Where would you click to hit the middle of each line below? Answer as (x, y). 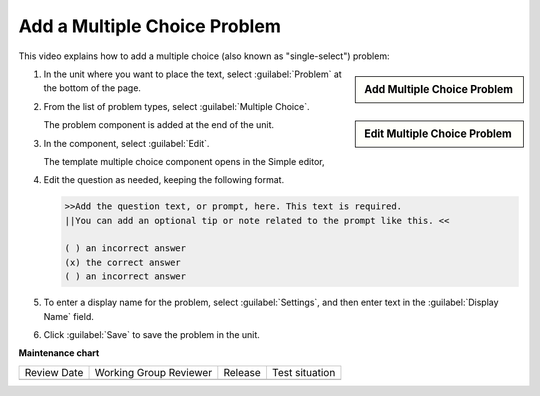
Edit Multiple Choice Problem (438, 133)
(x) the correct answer (123, 262)
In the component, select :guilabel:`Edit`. (126, 143)
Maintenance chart (59, 353)
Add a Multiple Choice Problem (150, 26)
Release (242, 372)
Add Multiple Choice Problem (439, 89)
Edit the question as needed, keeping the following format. (164, 180)
